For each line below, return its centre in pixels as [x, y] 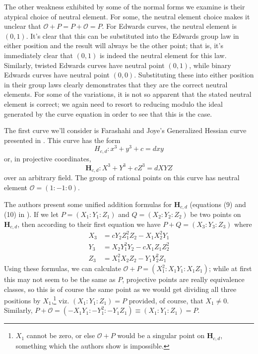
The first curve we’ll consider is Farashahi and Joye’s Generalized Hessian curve [125, 130]
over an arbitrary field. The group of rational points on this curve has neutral [122, 177]
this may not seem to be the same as [60, 279]
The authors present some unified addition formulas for [88, 204]
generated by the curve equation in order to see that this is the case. [108, 113]
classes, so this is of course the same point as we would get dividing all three [120, 289]
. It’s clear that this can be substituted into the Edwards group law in [132, 35]
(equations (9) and [218, 204]
